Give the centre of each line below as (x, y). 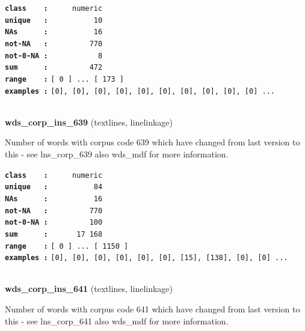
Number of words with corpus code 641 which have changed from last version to (152, 309)
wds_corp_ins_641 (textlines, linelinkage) (89, 289)
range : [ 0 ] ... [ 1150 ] (67, 246)
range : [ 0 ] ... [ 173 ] (65, 79)
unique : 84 (54, 187)
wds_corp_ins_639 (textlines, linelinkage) (89, 122)
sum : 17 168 (54, 234)
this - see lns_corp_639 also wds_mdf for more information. (117, 154)
